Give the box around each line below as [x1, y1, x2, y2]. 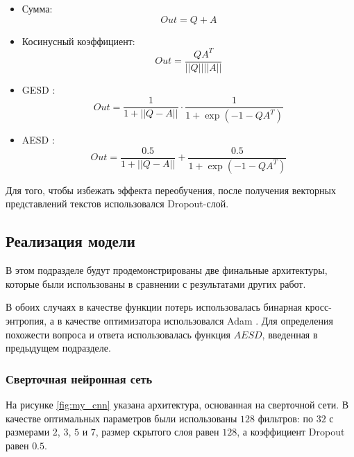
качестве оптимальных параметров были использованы [6, 411, 237, 425]
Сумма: [22, 1, 53, 15]
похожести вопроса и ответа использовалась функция [6, 327, 230, 341]
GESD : [22, 82, 56, 96]
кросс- [305, 300, 332, 314]
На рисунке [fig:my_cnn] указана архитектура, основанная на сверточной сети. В [6, 397, 349, 411]
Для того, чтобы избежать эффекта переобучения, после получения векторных [6, 182, 337, 197]
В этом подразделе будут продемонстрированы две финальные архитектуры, [6, 263, 328, 277]
